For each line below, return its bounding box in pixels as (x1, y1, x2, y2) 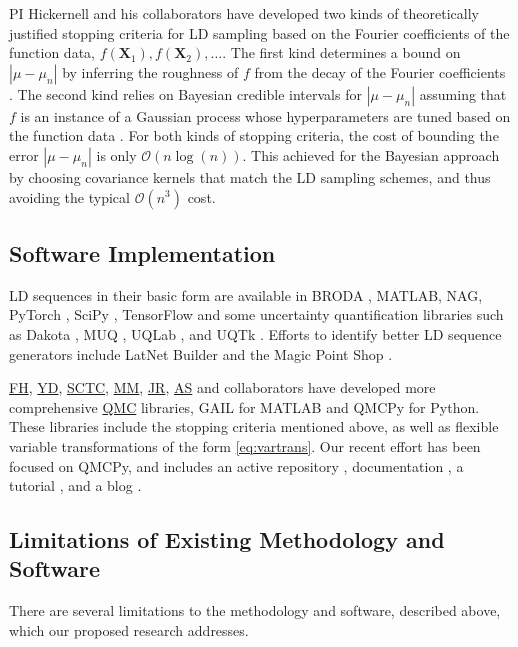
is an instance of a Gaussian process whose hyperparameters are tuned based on (20, 105, 511, 126)
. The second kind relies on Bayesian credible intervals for (9, 83, 362, 104)
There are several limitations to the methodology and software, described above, (9, 600, 501, 621)
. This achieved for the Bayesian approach (242, 144, 500, 165)
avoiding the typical (9, 186, 130, 207)
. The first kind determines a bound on (222, 42, 461, 63)
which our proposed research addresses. (9, 619, 249, 640)
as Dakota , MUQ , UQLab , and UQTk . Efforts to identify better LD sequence (9, 323, 502, 344)
